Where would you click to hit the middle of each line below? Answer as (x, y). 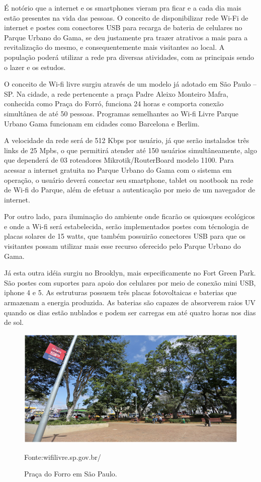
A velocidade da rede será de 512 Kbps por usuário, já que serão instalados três (127, 140)
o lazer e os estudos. (35, 67)
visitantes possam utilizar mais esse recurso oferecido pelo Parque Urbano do (122, 246)
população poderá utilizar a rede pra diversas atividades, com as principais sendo (129, 57)
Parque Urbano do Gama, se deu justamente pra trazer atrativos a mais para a (126, 37)
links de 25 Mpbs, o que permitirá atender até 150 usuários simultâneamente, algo (130, 150)
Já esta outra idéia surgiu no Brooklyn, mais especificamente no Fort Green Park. (130, 273)
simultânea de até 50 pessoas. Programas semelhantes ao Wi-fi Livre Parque (121, 113)
